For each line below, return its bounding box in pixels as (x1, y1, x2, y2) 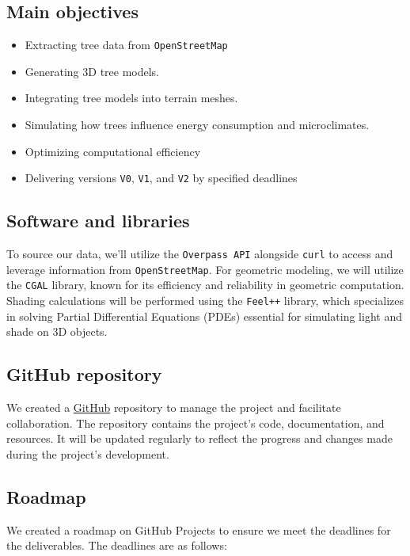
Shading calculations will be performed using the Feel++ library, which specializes (6, 292, 404, 309)
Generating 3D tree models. (25, 63, 160, 79)
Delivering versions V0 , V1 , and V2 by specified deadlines (25, 169, 298, 186)
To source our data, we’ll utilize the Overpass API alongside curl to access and (6, 246, 393, 262)
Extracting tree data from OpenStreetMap (25, 36, 228, 53)
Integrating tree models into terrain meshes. (25, 89, 238, 106)
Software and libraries (6, 208, 190, 233)
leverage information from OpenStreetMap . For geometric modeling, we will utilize (6, 261, 404, 277)
